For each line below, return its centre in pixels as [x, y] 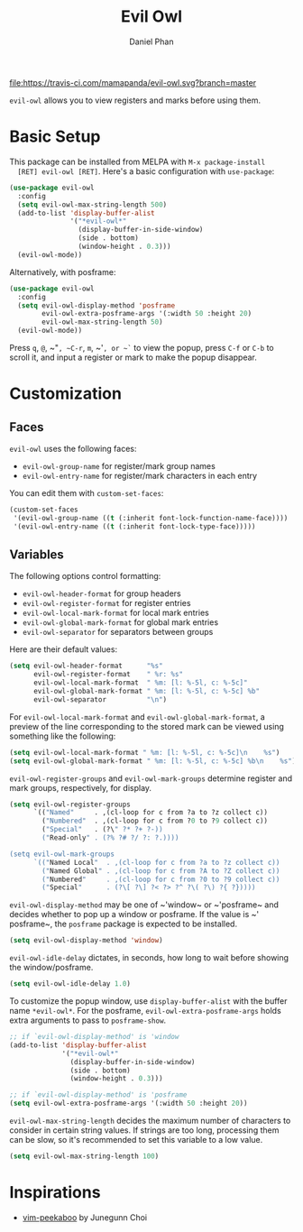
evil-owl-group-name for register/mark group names [119, 466]
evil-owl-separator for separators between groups [118, 632]
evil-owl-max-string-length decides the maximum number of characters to [150, 1121]
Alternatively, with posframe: [63, 271]
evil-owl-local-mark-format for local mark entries [115, 613]
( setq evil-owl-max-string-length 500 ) [92, 205]
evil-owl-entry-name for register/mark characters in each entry [140, 476]
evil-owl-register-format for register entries [106, 603]
